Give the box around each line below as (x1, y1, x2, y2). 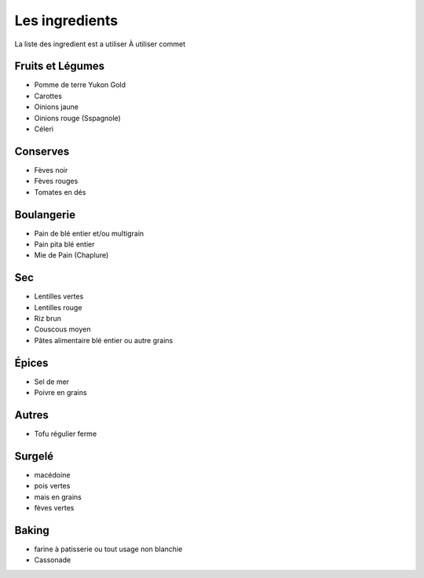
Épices (14, 356, 49, 369)
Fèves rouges (34, 177, 79, 186)
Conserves (14, 144, 70, 158)
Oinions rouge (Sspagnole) (34, 113, 121, 123)
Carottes (34, 91, 63, 101)
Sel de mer (34, 377, 70, 386)
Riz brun (34, 314, 62, 324)
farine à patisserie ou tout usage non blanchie (34, 544, 183, 554)
